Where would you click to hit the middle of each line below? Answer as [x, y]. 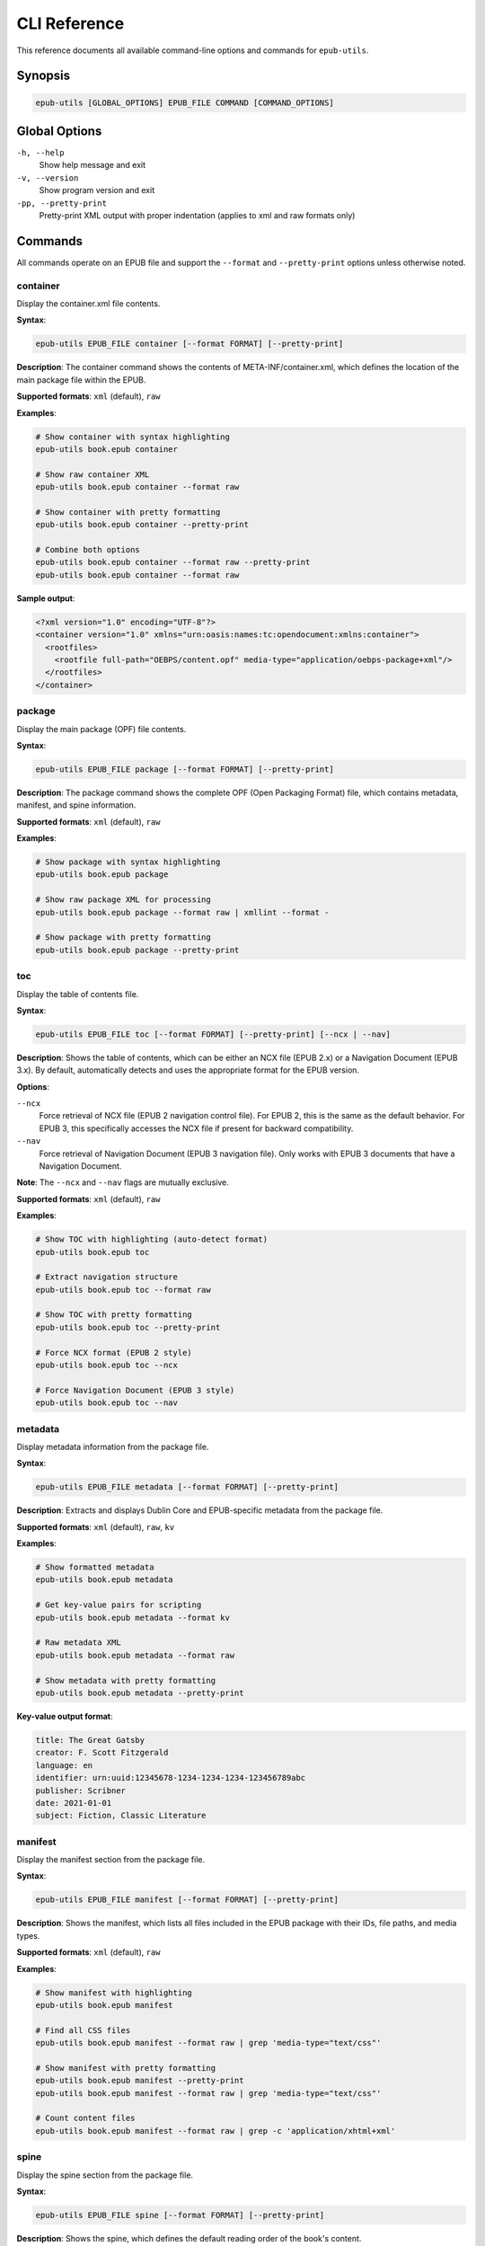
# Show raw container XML [93, 474]
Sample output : [46, 598]
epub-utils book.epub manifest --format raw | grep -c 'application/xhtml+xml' [216, 2131]
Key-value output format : [65, 1716]
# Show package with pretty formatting [123, 937]
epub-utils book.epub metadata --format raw [135, 1655]
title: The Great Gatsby [90, 1740]
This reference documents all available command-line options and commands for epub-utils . [193, 50]
